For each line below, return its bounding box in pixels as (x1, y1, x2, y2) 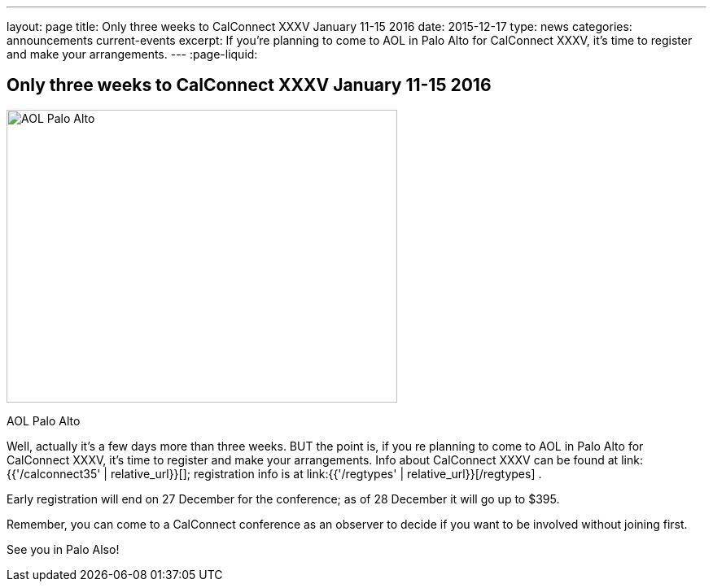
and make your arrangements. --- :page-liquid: (7, 47, 258, 61)
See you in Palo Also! (7, 542, 120, 556)
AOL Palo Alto (7, 413, 81, 428)
